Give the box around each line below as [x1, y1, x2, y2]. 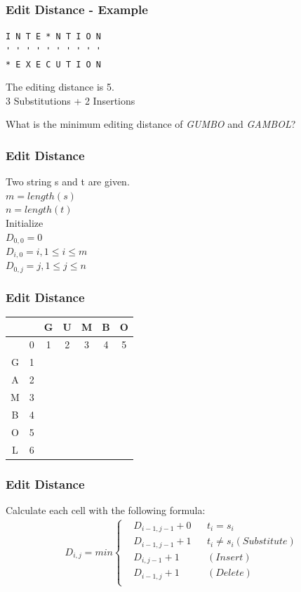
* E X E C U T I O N [6, 59, 102, 70]
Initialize [6, 215, 44, 230]
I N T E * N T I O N [6, 32, 102, 42]
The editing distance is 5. [6, 79, 114, 94]
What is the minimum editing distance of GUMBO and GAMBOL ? [6, 117, 296, 131]
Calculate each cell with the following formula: [6, 502, 206, 517]
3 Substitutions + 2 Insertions [6, 93, 135, 107]
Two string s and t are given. [6, 174, 130, 189]
